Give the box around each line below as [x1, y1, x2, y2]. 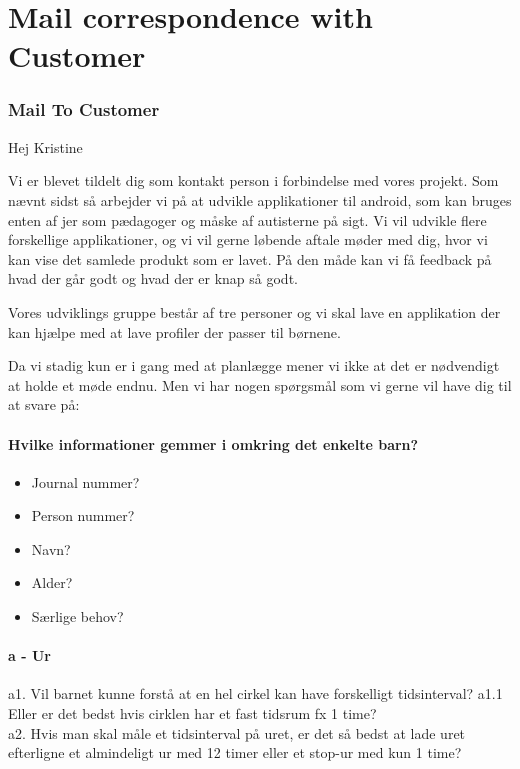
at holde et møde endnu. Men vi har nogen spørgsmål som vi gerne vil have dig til [8, 374, 512, 395]
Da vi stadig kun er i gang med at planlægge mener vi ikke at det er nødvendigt [8, 355, 500, 376]
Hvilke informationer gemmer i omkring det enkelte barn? [8, 433, 419, 454]
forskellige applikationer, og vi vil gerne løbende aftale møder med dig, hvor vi [8, 229, 488, 250]
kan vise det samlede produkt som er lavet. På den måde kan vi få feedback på [8, 248, 492, 269]
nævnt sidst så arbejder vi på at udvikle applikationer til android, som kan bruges [8, 189, 512, 210]
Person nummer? [31, 505, 135, 526]
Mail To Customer [8, 97, 160, 122]
